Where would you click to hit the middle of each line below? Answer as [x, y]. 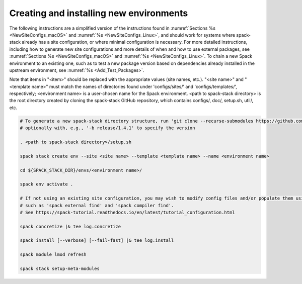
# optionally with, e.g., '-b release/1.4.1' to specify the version [107, 128]
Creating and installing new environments [99, 13]
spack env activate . [47, 184]
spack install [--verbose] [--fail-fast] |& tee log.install [97, 241]
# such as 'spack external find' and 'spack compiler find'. [97, 205]
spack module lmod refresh [53, 255]
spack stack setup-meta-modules [60, 269]
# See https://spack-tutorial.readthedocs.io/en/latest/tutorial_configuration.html [127, 212]
